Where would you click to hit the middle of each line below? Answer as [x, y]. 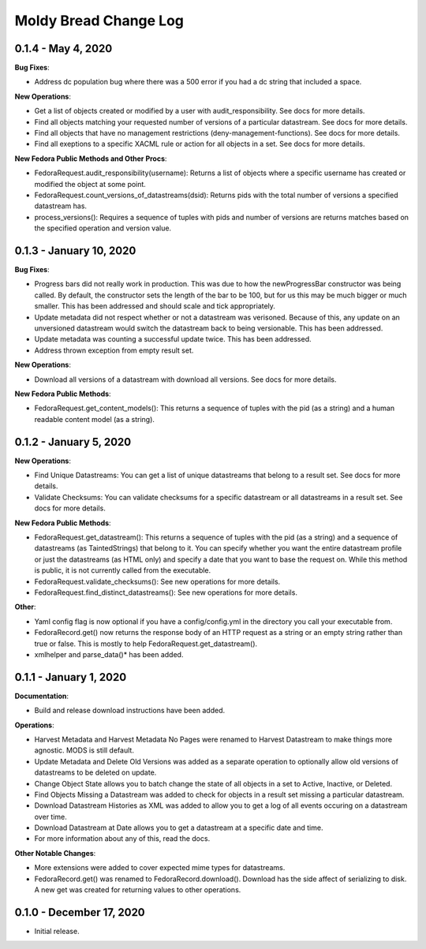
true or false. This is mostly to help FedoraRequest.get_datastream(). [146, 644]
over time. [50, 816]
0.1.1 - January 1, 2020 [71, 677]
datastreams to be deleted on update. [95, 772]
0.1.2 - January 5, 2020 [73, 442]
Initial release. [57, 931]
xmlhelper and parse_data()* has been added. [109, 654]
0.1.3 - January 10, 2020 [75, 250]
